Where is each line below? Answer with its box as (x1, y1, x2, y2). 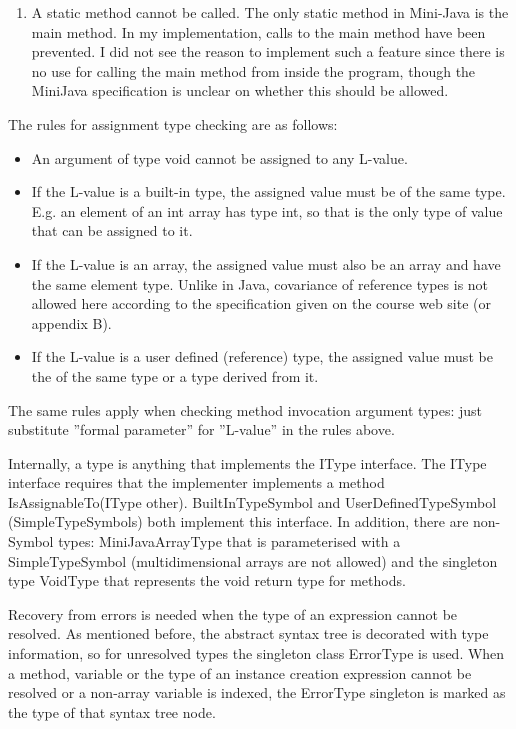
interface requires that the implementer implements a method (8, 472, 385, 493)
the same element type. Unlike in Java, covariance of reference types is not (31, 273, 489, 294)
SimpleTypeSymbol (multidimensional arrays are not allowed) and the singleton (8, 550, 498, 571)
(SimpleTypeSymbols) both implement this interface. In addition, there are (8, 511, 469, 532)
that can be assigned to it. (31, 220, 193, 241)
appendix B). (31, 312, 112, 333)
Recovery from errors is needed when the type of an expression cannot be (8, 603, 458, 624)
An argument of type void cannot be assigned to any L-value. (31, 147, 408, 168)
